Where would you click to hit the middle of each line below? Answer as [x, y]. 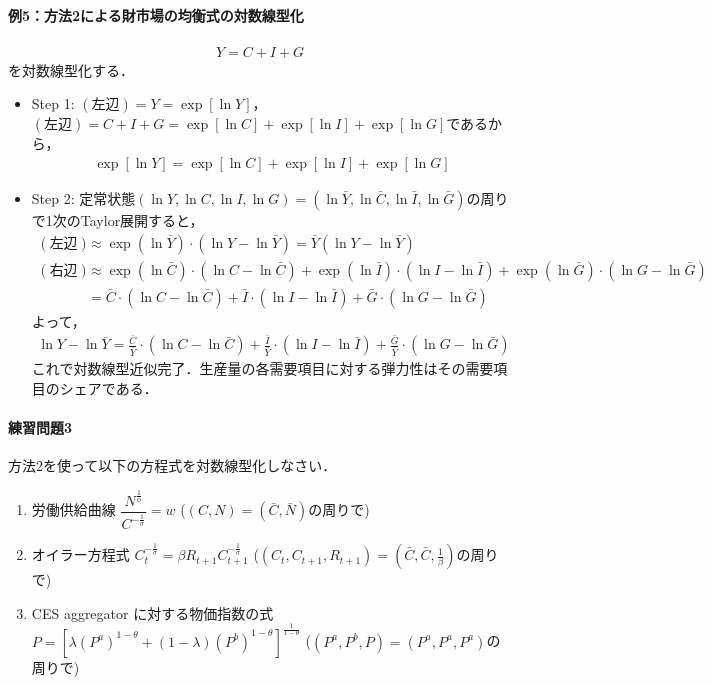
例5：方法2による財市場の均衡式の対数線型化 [156, 14]
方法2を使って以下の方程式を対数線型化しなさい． [172, 465]
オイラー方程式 [80, 554]
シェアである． [108, 388]
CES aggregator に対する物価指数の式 [152, 612]
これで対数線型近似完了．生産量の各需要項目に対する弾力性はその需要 [262, 368]
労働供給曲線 [73, 509]
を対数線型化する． [71, 69]
